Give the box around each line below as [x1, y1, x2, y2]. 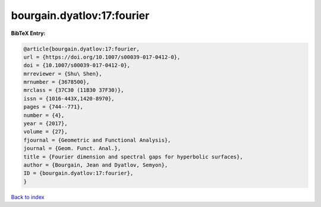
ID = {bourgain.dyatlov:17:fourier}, [23, 170, 134, 177]
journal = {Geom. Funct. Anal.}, [23, 145, 121, 152]
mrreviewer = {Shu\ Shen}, [23, 70, 102, 77]
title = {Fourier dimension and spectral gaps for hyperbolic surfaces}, [23, 153, 243, 160]
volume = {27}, [23, 128, 68, 135]
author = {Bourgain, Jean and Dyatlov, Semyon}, [23, 162, 168, 168]
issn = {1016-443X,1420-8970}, [23, 95, 115, 102]
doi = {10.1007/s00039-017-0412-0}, [23, 62, 131, 69]
